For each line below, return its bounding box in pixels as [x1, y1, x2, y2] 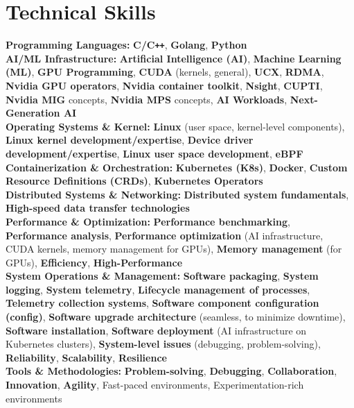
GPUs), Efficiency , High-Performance [6, 255, 183, 269]
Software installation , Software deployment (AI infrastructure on [6, 323, 307, 337]
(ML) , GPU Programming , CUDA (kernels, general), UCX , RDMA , [6, 65, 324, 79]
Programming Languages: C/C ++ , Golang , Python [6, 37, 247, 52]
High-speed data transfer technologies [6, 201, 190, 215]
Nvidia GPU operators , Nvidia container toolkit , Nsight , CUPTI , [6, 78, 323, 92]
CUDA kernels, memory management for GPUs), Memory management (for [6, 241, 342, 256]
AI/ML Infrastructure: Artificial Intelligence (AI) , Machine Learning [6, 51, 342, 65]
